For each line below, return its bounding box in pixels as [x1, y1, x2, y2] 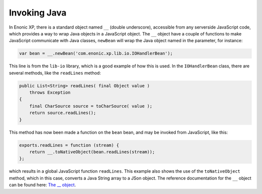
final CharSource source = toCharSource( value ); [29, 103, 152, 109]
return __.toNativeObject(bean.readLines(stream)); [29, 149, 155, 155]
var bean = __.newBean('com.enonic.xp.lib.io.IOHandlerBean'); [19, 51, 173, 56]
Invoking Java [9, 7, 66, 18]
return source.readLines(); [29, 110, 97, 116]
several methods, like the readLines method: [9, 70, 101, 76]
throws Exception [29, 90, 71, 96]
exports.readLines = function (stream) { [19, 142, 119, 148]
